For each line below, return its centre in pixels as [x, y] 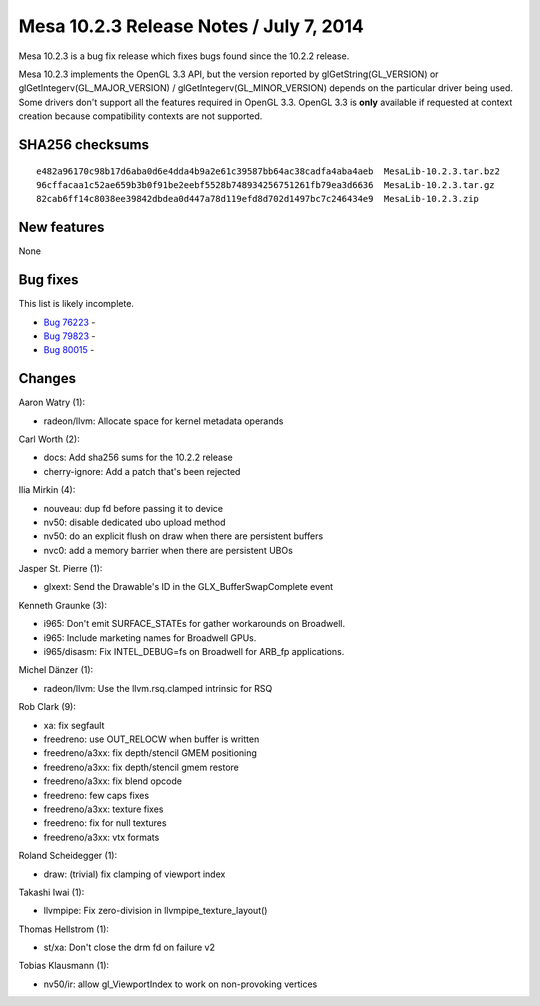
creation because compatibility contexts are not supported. [140, 116]
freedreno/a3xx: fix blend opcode [112, 781]
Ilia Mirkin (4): [47, 490]
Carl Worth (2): [49, 439]
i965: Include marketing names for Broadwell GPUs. [150, 637]
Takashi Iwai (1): [51, 892]
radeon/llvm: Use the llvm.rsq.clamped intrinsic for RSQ [158, 688]
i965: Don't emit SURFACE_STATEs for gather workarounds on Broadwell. [194, 624]
